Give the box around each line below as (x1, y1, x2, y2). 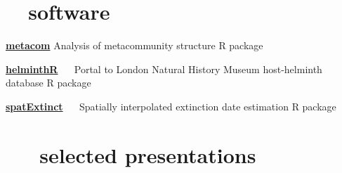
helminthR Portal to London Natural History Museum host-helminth (6, 61, 322, 76)
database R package (6, 75, 91, 90)
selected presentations (39, 140, 256, 169)
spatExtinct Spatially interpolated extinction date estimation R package (6, 98, 336, 113)
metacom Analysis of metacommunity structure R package (6, 38, 263, 53)
